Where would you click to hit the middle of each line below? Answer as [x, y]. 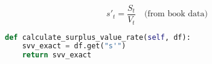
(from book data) [176, 14]
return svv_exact [57, 55]
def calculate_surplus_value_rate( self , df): [98, 37]
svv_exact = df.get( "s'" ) [74, 46]
